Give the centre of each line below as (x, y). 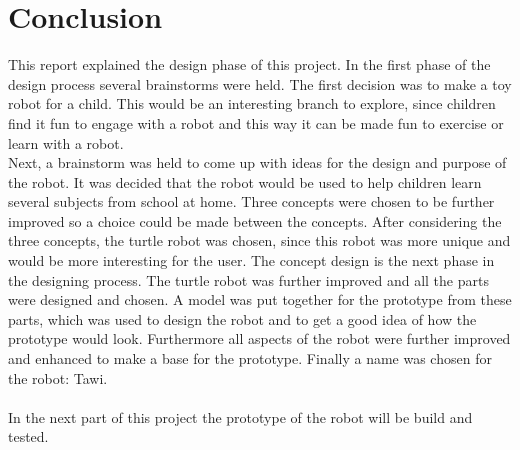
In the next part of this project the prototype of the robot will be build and (240, 416)
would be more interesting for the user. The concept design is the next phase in (251, 260)
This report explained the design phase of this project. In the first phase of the (249, 64)
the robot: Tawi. (58, 377)
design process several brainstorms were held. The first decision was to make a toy (260, 83)
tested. (28, 436)
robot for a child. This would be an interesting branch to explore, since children (252, 103)
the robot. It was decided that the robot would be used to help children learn (245, 181)
